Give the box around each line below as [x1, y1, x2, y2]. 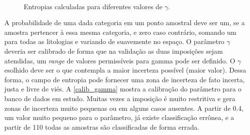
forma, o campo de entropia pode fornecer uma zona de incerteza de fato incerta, [4, 74, 245, 84]
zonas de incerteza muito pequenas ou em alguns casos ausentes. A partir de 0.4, [4, 103, 244, 113]
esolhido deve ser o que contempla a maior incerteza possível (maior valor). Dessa [4, 65, 246, 75]
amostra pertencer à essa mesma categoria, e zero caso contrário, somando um [4, 27, 236, 37]
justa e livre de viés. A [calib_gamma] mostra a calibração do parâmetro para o [4, 84, 242, 94]
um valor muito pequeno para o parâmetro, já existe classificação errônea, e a [4, 112, 234, 122]
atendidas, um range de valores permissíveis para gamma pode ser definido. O [4, 55, 235, 65]
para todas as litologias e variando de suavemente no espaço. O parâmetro [4, 36, 224, 46]
